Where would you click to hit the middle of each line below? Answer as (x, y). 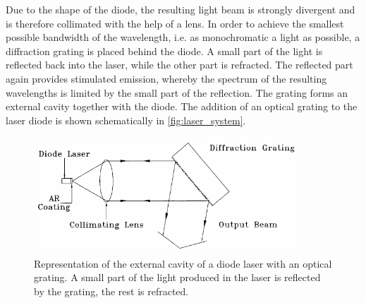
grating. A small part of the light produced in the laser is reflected (177, 277)
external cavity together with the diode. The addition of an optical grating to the (182, 106)
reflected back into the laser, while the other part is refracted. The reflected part (179, 65)
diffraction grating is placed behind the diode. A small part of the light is (164, 50)
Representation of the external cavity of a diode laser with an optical (183, 263)
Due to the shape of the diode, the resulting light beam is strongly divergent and (181, 9)
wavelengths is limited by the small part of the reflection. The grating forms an (177, 92)
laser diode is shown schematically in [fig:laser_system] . (126, 120)
